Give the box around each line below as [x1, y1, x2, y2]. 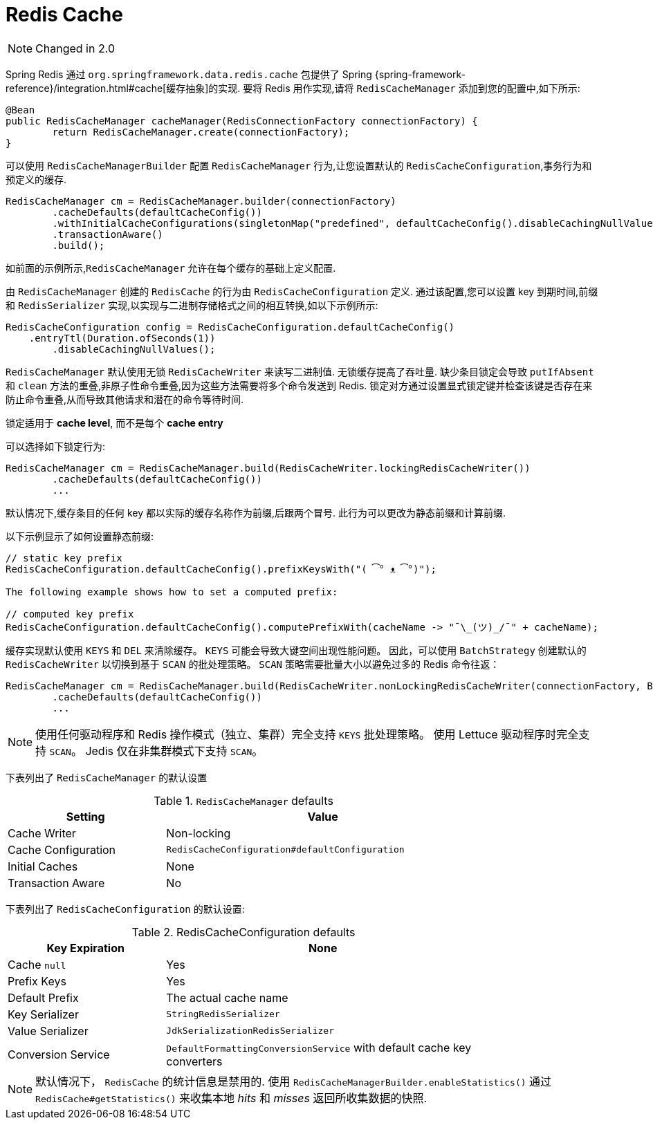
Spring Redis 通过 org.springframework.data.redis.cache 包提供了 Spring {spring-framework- [6, 68, 466, 80]
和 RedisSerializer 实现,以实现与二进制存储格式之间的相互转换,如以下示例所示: [6, 299, 378, 311]
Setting [66, 809, 105, 824]
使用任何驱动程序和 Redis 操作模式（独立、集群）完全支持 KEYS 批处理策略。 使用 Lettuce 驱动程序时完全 [35, 727, 579, 741]
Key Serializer [8, 1007, 79, 1021]
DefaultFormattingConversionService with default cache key [166, 1040, 472, 1054]
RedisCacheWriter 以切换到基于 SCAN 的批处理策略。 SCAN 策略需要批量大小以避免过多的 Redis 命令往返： [6, 658, 500, 670]
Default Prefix [8, 990, 79, 1005]
